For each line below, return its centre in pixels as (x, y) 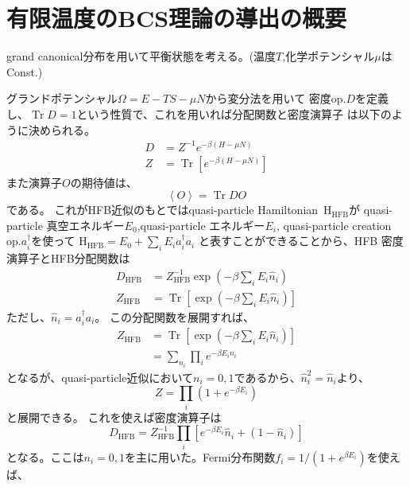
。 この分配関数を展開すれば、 (175, 316)
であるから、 (267, 377)
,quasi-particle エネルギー (201, 225)
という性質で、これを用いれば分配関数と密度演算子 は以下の (234, 113)
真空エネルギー (85, 225)
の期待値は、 (104, 182)
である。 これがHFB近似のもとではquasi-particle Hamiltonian (162, 210)
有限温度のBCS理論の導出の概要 (177, 18)
